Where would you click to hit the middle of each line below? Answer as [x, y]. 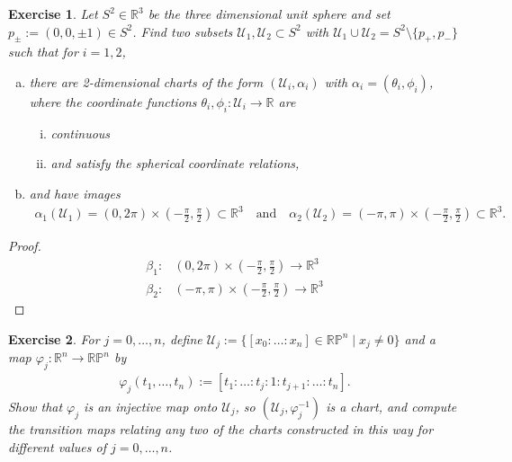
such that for [43, 52]
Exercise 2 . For [54, 338]
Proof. [25, 246]
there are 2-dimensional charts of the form [146, 81]
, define [182, 338]
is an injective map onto [151, 407]
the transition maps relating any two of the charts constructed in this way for [221, 429]
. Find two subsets [183, 31]
